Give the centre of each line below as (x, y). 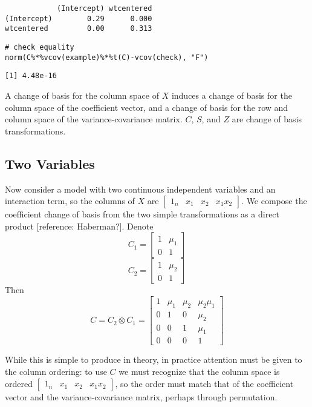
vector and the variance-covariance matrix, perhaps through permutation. (141, 396)
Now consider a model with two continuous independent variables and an (140, 189)
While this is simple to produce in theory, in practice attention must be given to (154, 359)
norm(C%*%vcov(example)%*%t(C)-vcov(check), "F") (107, 57)
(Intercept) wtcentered (104, 8)
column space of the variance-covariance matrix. (94, 119)
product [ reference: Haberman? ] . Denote (79, 226)
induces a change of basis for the (232, 95)
